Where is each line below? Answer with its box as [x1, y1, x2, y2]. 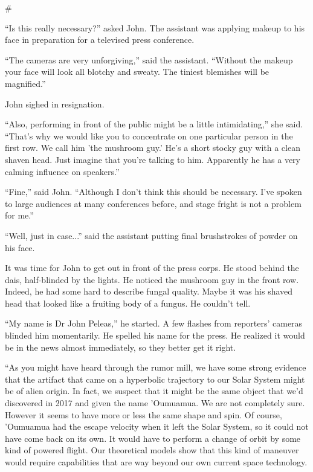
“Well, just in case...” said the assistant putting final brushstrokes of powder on [5, 229, 298, 241]
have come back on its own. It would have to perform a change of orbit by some [5, 432, 301, 444]
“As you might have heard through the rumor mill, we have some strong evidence [5, 361, 306, 374]
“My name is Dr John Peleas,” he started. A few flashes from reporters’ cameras [5, 317, 303, 330]
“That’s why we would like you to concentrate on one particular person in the [5, 129, 293, 142]
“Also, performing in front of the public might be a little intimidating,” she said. [5, 118, 303, 130]
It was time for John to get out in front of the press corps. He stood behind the [5, 261, 299, 274]
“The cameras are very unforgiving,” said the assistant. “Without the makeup [5, 53, 293, 66]
